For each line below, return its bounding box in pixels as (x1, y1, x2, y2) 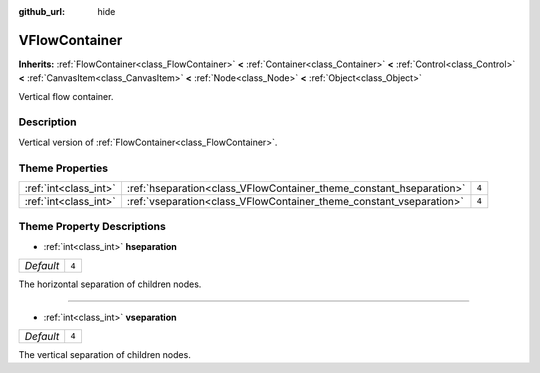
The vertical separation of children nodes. (18, 348, 192, 360)
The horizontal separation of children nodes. (18, 278, 202, 290)
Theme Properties (18, 161, 109, 175)
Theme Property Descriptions (18, 220, 167, 234)
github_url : (18, 6, 65, 17)
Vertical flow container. (18, 90, 114, 102)
